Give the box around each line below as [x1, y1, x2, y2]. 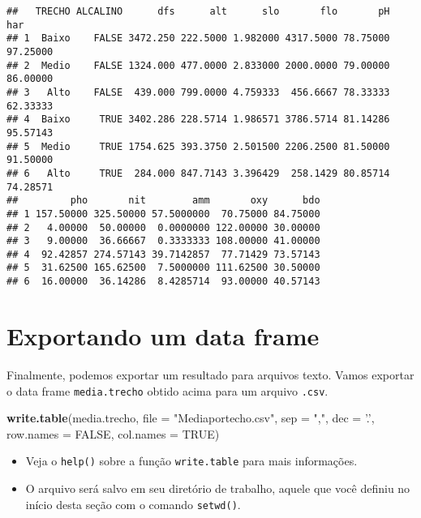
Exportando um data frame [6, 319, 320, 352]
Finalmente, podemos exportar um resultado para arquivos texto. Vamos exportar [6, 366, 415, 383]
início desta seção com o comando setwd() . [25, 495, 241, 512]
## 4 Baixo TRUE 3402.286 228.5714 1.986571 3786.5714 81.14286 [6, 113, 390, 126]
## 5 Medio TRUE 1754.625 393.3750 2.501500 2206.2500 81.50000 [6, 140, 390, 152]
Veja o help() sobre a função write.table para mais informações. [25, 452, 358, 469]
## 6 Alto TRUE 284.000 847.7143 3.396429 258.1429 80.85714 [6, 167, 390, 179]
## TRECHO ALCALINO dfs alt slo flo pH [6, 6, 390, 17]
